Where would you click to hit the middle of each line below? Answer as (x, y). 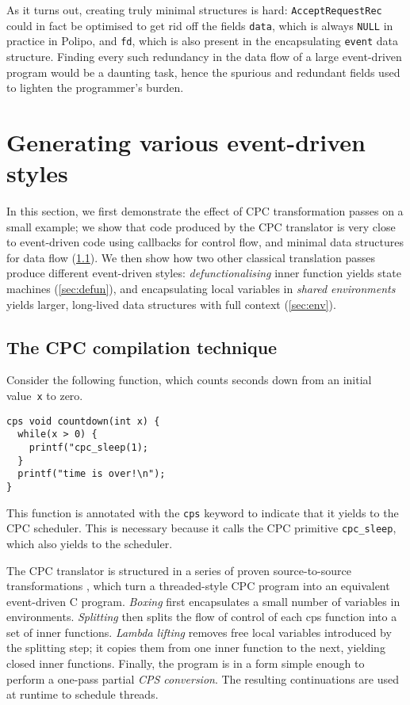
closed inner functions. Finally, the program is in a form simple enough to (186, 663)
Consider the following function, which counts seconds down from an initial (189, 380)
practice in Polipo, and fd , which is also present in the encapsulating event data (203, 41)
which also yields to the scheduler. (90, 543)
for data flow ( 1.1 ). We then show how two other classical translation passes (191, 257)
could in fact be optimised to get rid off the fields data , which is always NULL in (200, 25)
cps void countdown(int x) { (83, 421)
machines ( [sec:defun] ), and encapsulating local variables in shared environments (201, 289)
